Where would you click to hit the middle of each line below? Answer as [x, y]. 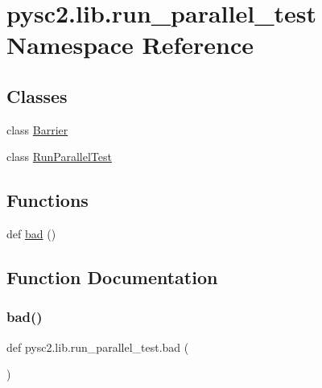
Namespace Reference [130, 45]
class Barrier [37, 129]
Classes [37, 95]
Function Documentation [112, 277]
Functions [47, 200]
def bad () [31, 234]
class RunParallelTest [59, 157]
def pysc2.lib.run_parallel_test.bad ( [98, 347]
